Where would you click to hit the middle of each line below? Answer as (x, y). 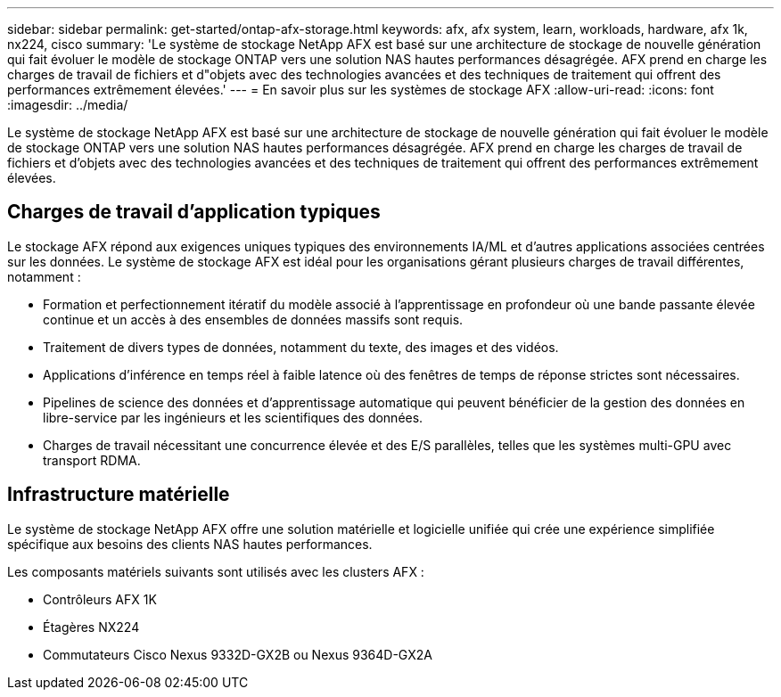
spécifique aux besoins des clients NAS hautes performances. (190, 544)
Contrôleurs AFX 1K (100, 599)
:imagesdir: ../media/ (68, 105)
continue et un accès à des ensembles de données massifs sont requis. (253, 319)
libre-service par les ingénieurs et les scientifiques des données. (233, 417)
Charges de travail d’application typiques (194, 212)
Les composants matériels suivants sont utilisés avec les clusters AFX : (216, 571)
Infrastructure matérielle (119, 495)
